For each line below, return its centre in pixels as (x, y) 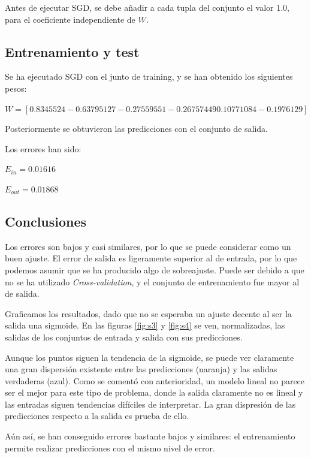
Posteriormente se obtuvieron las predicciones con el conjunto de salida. (136, 129)
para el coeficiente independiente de (70, 19)
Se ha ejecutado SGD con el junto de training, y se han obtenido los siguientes (149, 76)
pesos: (16, 88)
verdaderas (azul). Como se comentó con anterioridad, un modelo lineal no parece (155, 380)
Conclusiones (46, 221)
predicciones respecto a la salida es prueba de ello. (97, 416)
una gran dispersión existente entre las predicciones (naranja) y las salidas (141, 369)
